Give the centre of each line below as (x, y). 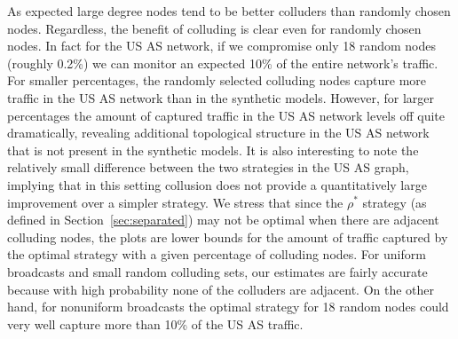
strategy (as (395, 202)
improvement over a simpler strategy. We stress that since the (175, 202)
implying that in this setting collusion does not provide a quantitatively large (217, 184)
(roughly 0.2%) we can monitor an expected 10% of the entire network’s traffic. (223, 63)
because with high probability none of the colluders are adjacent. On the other (221, 289)
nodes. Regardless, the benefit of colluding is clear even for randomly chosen (214, 28)
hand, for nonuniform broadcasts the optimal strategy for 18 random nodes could (228, 307)
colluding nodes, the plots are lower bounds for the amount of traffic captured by (228, 237)
